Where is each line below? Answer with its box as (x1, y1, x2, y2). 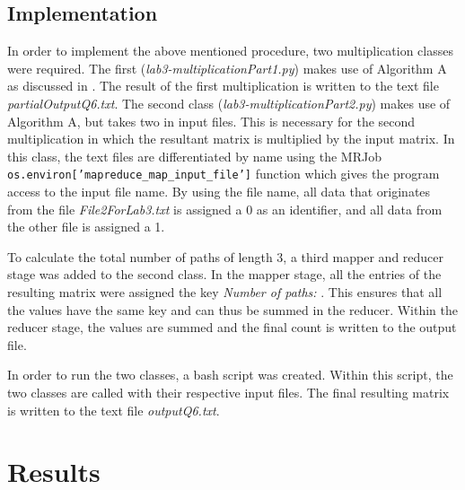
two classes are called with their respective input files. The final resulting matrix (7, 382, 450, 401)
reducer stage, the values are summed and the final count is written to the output (7, 318, 457, 337)
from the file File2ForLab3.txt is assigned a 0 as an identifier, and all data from (7, 199, 443, 218)
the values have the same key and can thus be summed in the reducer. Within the (7, 300, 459, 319)
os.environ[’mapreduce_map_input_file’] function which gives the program (7, 164, 440, 183)
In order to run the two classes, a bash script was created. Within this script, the (7, 365, 453, 384)
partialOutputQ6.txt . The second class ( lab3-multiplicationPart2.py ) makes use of (7, 93, 451, 112)
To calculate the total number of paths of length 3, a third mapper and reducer (7, 247, 444, 266)
